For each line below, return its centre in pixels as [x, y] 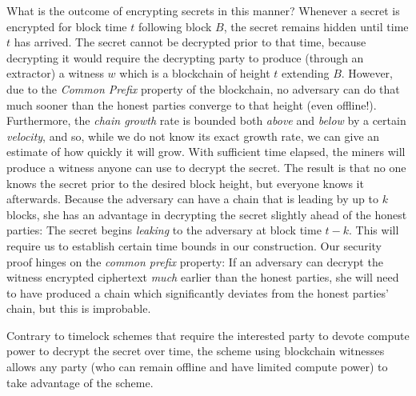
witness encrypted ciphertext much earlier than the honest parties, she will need [203, 277]
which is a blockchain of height [195, 73]
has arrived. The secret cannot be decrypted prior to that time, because [190, 42]
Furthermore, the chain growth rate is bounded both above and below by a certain [206, 120]
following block [175, 26]
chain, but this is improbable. [79, 308]
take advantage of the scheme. [80, 382]
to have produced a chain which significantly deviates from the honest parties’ [198, 292]
